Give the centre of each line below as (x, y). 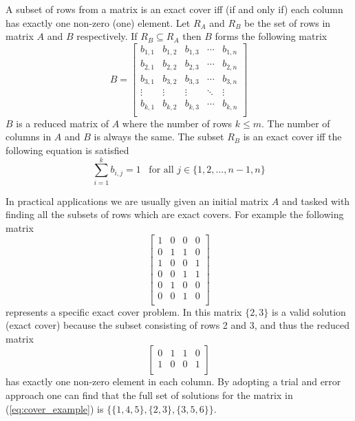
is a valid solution (309, 311)
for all (161, 170)
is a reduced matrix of (63, 123)
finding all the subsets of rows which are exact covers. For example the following (175, 214)
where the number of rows (177, 123)
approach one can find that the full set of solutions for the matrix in (149, 395)
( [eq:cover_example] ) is (55, 408)
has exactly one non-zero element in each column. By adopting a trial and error (173, 381)
